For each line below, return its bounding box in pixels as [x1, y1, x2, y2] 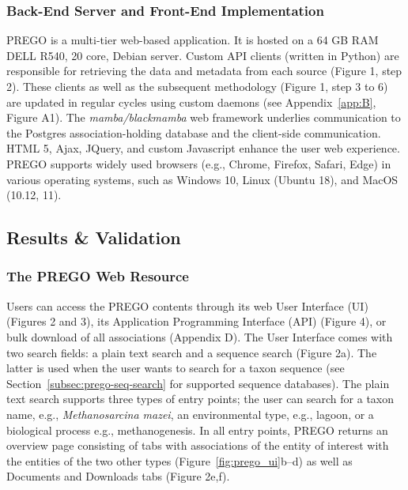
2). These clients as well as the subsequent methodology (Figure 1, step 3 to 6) [6, 78, 388, 94]
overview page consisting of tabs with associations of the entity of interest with [6, 437, 389, 454]
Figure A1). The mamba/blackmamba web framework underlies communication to [6, 109, 401, 126]
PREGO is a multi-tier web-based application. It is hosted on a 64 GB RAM [6, 32, 379, 48]
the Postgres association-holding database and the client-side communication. [6, 124, 381, 141]
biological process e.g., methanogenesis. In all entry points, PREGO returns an [6, 421, 388, 438]
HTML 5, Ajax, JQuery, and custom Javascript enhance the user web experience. [6, 140, 400, 156]
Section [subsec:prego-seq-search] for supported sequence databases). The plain [6, 375, 390, 391]
